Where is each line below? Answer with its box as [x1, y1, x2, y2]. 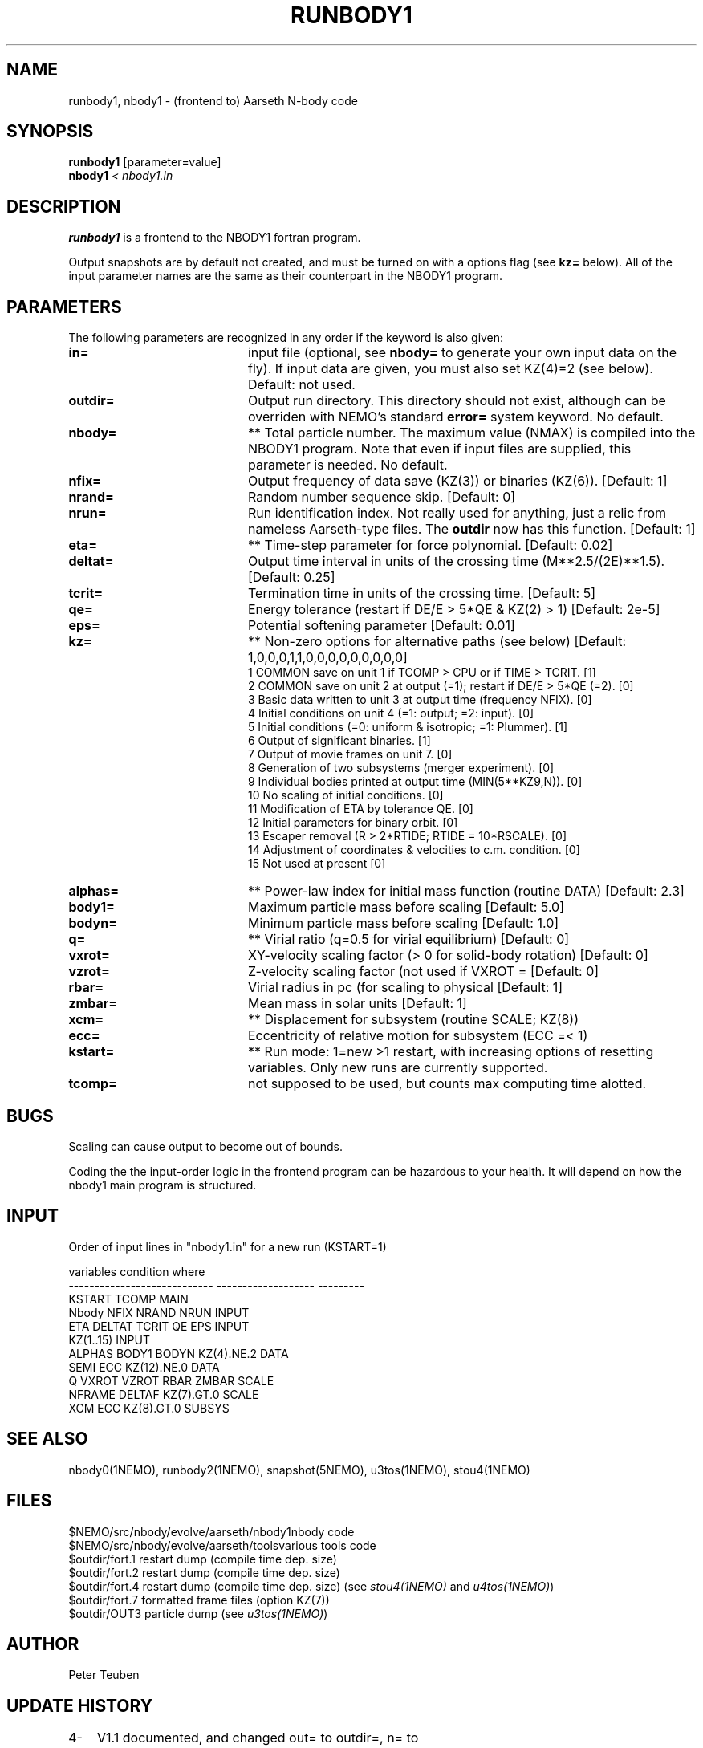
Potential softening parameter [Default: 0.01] [247, 617, 515, 634]
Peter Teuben [68, 1668, 140, 1682]
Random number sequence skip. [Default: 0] [247, 489, 516, 506]
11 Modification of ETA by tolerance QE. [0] [248, 802, 473, 816]
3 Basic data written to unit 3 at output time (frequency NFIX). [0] [248, 693, 592, 707]
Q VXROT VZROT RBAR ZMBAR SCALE [68, 1373, 274, 1388]
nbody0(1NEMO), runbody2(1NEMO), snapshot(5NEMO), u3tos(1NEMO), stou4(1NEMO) [68, 1462, 530, 1477]
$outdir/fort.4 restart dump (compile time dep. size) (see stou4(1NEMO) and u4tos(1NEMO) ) [68, 1579, 555, 1593]
